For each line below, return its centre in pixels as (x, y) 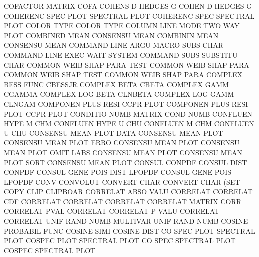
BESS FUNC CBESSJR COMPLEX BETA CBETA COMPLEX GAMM (116, 84)
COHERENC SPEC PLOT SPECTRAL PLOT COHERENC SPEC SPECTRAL (129, 16)
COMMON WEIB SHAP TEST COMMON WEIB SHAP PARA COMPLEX (123, 74)
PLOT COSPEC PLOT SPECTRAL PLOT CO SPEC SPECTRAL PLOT (120, 240)
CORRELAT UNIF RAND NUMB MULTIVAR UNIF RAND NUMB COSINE (126, 221)
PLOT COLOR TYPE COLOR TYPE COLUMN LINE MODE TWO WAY (122, 26)
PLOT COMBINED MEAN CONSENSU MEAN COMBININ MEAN (111, 35)
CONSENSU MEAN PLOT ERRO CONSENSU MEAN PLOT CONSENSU (122, 143)
